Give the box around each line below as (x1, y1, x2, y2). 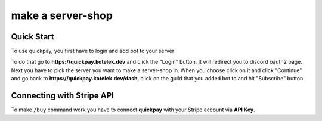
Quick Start (11, 32, 54, 42)
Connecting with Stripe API (11, 91, 114, 101)
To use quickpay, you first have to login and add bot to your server (11, 48, 175, 55)
